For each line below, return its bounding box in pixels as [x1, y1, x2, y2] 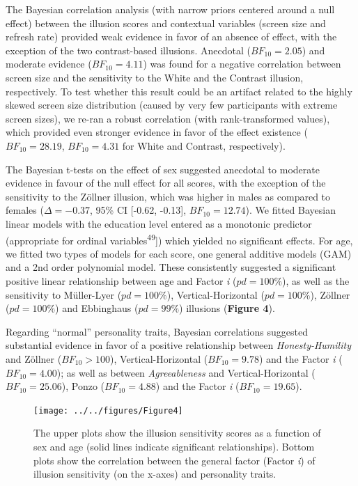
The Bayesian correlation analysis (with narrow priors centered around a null [6, 2, 335, 16]
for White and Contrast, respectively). [122, 138, 286, 152]
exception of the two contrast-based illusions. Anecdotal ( [6, 42, 251, 57]
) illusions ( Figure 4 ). [179, 301, 275, 315]
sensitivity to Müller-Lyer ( [6, 287, 122, 301]
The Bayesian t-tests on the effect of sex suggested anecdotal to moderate [6, 162, 320, 176]
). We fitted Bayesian [245, 203, 336, 217]
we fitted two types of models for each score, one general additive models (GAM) [6, 246, 352, 260]
